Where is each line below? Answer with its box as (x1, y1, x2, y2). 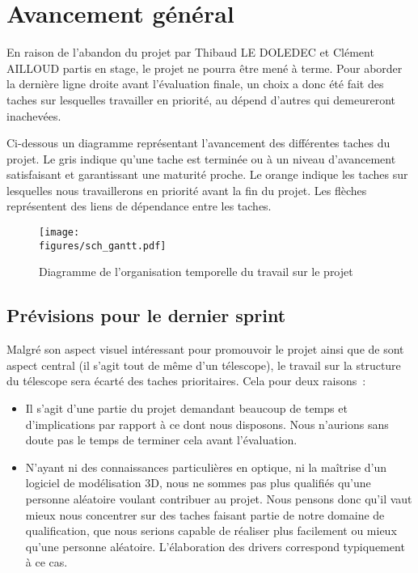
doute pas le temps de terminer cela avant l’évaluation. (25, 431, 298, 448)
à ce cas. (25, 554, 68, 571)
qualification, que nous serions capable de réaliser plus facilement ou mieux (25, 522, 397, 539)
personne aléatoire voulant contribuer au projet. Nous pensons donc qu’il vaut (25, 490, 412, 507)
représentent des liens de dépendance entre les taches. (6, 197, 272, 214)
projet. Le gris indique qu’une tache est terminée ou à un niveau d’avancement (6, 150, 396, 167)
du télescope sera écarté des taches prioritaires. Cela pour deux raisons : (6, 372, 366, 389)
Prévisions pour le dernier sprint (6, 303, 286, 328)
